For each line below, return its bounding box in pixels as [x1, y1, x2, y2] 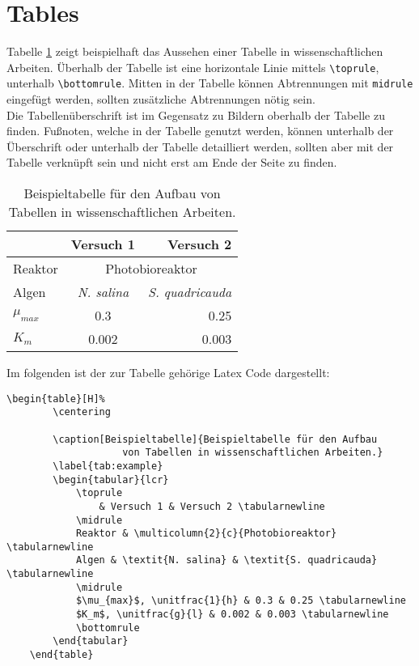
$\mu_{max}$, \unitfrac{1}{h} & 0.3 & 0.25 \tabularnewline [75, 595, 406, 607]
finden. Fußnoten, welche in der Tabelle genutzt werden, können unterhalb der [6, 122, 394, 139]
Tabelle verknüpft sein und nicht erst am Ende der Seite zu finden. [6, 154, 337, 171]
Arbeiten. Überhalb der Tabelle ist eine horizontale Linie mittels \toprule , [6, 58, 379, 75]
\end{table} [29, 649, 94, 661]
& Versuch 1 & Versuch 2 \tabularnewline [99, 500, 325, 512]
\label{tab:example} [53, 460, 163, 472]
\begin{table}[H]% [6, 392, 105, 405]
